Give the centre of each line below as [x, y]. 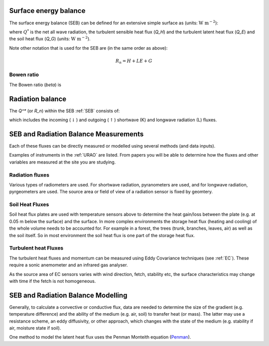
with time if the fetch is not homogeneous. [53, 281]
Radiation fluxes [29, 175]
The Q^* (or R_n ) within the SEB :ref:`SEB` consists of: [65, 111]
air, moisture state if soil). [35, 328]
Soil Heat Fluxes [29, 205]
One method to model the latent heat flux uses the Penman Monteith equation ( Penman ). [100, 337]
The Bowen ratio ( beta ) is [35, 85]
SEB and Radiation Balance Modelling [68, 295]
